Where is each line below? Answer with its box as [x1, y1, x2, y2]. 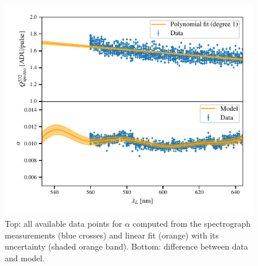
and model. [5, 251, 45, 264]
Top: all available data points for [5, 217, 123, 229]
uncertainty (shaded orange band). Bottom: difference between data [5, 240, 248, 253]
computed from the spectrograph [133, 217, 251, 229]
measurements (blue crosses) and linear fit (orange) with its [5, 229, 219, 241]
